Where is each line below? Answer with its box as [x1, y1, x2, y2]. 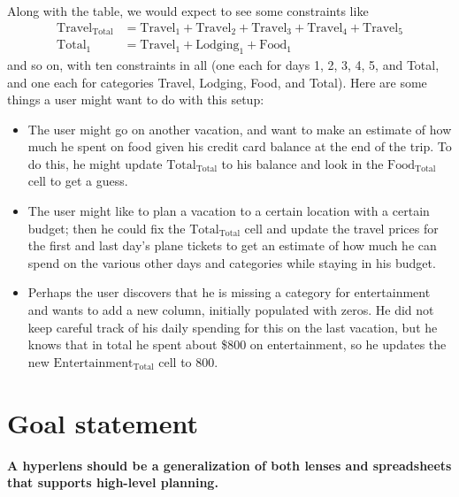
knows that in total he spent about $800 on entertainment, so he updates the [27, 335, 447, 354]
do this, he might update [27, 154, 163, 172]
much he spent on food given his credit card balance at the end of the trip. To [27, 137, 452, 156]
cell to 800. [158, 352, 218, 371]
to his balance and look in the [221, 154, 384, 172]
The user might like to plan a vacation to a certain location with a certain [27, 202, 430, 220]
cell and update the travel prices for [244, 218, 439, 237]
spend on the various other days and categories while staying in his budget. [27, 253, 436, 271]
